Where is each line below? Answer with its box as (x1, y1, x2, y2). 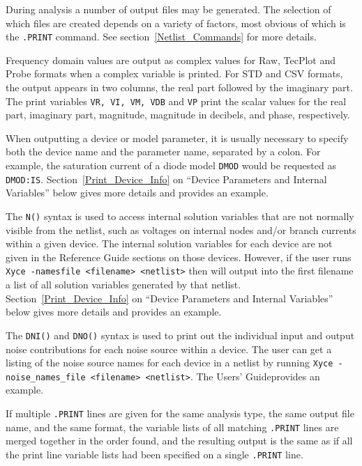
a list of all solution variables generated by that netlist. (6, 277, 241, 292)
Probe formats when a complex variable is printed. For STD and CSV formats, (6, 66, 343, 81)
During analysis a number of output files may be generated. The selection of (6, 2, 331, 16)
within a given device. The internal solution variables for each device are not (6, 236, 333, 251)
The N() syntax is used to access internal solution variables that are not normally (6, 208, 354, 223)
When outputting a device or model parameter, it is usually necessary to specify (6, 130, 349, 145)
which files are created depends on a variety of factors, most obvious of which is (6, 15, 346, 30)
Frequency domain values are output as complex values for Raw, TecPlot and (6, 52, 336, 67)
